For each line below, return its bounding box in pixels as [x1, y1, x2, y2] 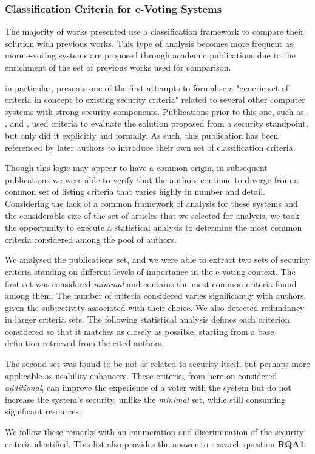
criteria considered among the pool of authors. [5, 232, 177, 245]
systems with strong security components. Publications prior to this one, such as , [5, 105, 310, 117]
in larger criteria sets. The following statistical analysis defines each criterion [5, 313, 290, 326]
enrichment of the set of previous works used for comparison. [5, 61, 231, 73]
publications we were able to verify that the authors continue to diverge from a [5, 173, 299, 186]
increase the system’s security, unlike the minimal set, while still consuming [5, 393, 286, 405]
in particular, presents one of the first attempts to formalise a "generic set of [5, 81, 289, 94]
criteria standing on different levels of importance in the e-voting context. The [5, 265, 296, 278]
